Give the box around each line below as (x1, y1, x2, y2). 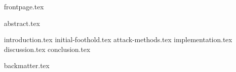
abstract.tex (4, 18, 40, 28)
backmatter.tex (4, 60, 50, 71)
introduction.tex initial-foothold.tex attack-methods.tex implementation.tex (4, 34, 233, 45)
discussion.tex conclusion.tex (4, 44, 90, 54)
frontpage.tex (4, 1, 44, 11)
